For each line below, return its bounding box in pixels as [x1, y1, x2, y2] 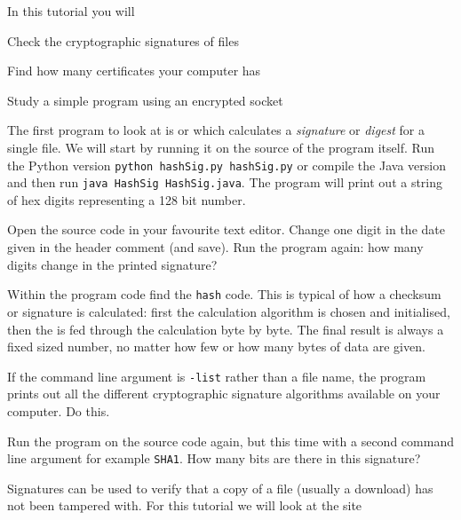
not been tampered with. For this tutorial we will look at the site [7, 496, 362, 515]
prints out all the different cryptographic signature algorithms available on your [7, 384, 441, 403]
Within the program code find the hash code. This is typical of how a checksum [7, 285, 441, 303]
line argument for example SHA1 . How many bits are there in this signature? [7, 449, 421, 468]
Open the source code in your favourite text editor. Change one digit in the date [7, 220, 445, 239]
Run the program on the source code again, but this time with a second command [7, 431, 454, 450]
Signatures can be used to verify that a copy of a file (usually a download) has [7, 478, 433, 497]
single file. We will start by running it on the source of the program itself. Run [7, 138, 434, 156]
